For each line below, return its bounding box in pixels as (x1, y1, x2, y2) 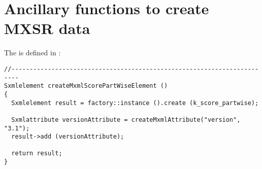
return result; (11, 150, 62, 157)
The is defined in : (4, 47, 61, 58)
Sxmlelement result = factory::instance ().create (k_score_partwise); (11, 99, 259, 107)
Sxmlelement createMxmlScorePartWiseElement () (4, 82, 168, 90)
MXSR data (4, 18, 90, 39)
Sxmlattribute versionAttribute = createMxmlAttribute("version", (11, 116, 241, 123)
